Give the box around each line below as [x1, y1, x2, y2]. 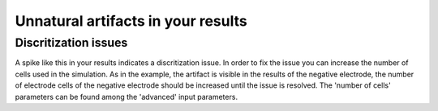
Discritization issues [15, 35, 128, 50]
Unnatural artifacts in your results [15, 12, 247, 30]
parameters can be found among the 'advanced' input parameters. [15, 92, 238, 101]
